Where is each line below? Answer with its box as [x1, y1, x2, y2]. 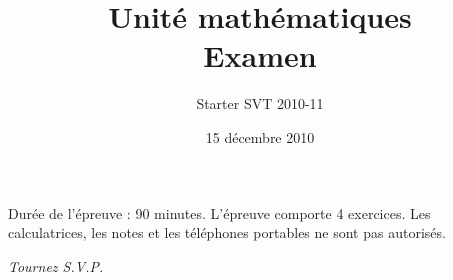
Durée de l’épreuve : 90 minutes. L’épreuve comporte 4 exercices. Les [8, 202, 431, 223]
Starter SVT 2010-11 [196, 93, 324, 114]
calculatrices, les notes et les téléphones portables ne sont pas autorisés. [8, 222, 446, 243]
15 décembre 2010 [205, 126, 315, 147]
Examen [203, 35, 317, 76]
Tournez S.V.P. [8, 255, 104, 276]
